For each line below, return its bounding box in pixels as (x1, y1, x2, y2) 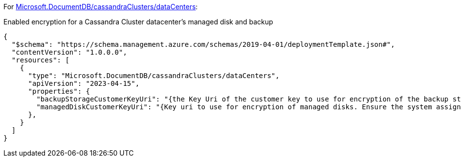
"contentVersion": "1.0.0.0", (11, 48, 127, 56)
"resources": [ (11, 56, 69, 64)
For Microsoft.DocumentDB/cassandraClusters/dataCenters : (3, 2, 198, 11)
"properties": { (28, 87, 90, 95)
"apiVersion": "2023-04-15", (28, 80, 140, 87)
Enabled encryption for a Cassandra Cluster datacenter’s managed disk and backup (3, 18, 273, 26)
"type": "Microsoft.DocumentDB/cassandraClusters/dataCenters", (28, 72, 280, 80)
